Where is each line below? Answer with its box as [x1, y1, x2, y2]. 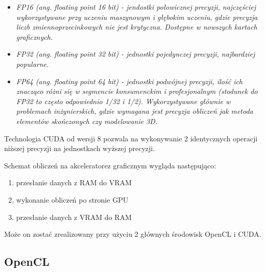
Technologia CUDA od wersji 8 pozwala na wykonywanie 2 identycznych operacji [4, 133, 258, 143]
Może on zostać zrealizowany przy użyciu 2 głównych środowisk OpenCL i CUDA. [4, 229, 261, 239]
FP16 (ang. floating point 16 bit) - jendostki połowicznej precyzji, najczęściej [16, 2, 256, 12]
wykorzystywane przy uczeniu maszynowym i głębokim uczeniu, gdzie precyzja [16, 11, 258, 22]
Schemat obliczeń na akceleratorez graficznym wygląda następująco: [4, 160, 216, 170]
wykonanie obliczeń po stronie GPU [16, 194, 129, 205]
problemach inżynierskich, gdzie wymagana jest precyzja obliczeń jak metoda [16, 106, 253, 116]
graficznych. [16, 31, 53, 42]
